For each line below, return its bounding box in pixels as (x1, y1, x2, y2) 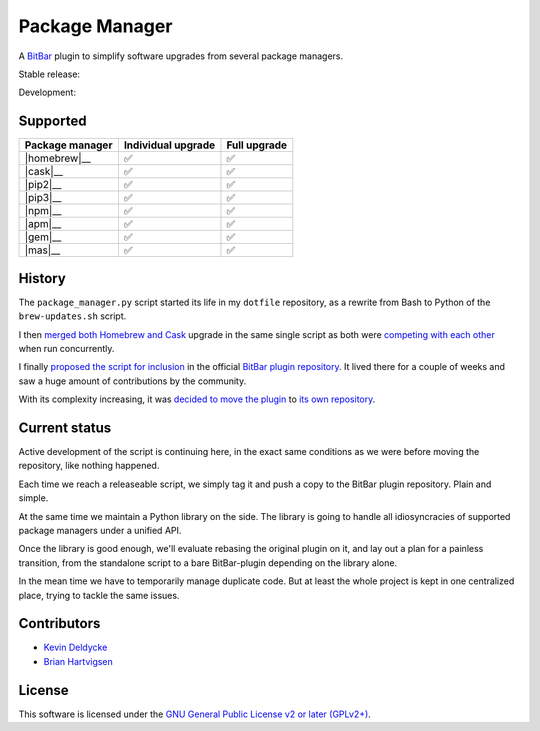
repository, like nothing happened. (18, 460, 160, 472)
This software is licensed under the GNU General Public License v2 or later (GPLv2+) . (18, 708, 372, 720)
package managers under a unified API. (18, 524, 182, 536)
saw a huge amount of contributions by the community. (18, 375, 247, 387)
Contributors (18, 615, 101, 632)
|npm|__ (24, 204, 62, 218)
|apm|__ (24, 217, 62, 231)
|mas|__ (24, 243, 61, 257)
